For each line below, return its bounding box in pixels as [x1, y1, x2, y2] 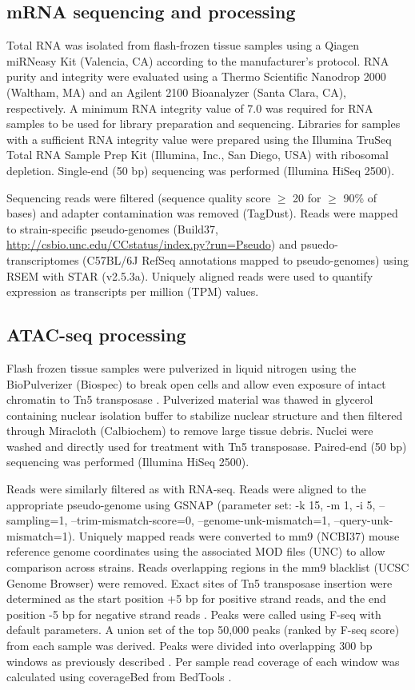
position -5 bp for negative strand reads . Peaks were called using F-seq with [6, 605, 381, 622]
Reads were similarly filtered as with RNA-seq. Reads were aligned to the [6, 481, 366, 497]
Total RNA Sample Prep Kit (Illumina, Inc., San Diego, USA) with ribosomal [6, 146, 389, 163]
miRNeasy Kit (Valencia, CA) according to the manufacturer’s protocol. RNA [6, 52, 389, 69]
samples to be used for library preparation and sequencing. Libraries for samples [6, 115, 401, 132]
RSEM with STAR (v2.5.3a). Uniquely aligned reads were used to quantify [6, 267, 373, 284]
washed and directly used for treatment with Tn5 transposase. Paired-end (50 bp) [6, 437, 407, 454]
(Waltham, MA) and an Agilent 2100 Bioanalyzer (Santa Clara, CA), [6, 83, 346, 100]
